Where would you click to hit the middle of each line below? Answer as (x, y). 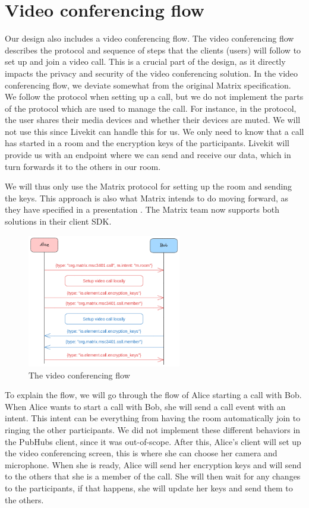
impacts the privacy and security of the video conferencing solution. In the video (152, 73)
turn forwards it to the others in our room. (83, 166)
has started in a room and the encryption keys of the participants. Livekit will (147, 143)
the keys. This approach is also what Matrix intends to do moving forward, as (147, 198)
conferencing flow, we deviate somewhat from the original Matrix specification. (148, 85)
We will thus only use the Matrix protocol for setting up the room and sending (149, 186)
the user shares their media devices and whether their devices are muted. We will (153, 120)
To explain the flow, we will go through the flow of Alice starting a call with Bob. (153, 395)
